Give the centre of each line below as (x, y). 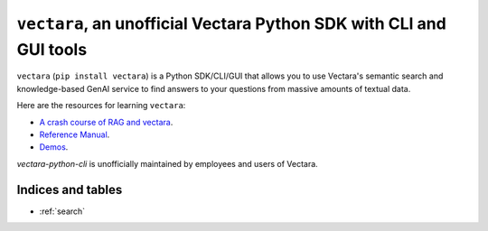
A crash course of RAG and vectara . (106, 122)
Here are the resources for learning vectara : (101, 106)
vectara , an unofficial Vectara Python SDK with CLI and (231, 23)
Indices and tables (70, 189)
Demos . (54, 147)
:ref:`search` (62, 211)
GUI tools (52, 49)
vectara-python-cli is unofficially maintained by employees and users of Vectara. (167, 163)
